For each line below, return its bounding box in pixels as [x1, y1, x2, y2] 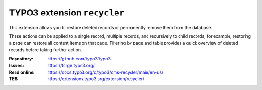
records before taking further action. [9, 46, 82, 53]
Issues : [9, 62, 24, 68]
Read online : [9, 69, 35, 75]
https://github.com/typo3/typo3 [47, 56, 111, 61]
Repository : [9, 56, 33, 61]
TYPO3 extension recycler [9, 7, 125, 18]
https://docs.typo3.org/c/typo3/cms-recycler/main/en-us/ [47, 69, 164, 75]
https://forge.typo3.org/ [47, 62, 95, 68]
